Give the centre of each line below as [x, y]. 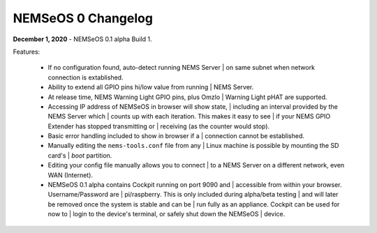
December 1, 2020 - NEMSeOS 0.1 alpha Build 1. [83, 39]
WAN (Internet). [71, 175]
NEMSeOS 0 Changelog [83, 18]
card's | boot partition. [80, 155]
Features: [27, 52]
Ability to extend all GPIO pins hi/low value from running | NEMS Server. [151, 87]
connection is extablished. [86, 77]
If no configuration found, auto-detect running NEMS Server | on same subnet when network [182, 68]
